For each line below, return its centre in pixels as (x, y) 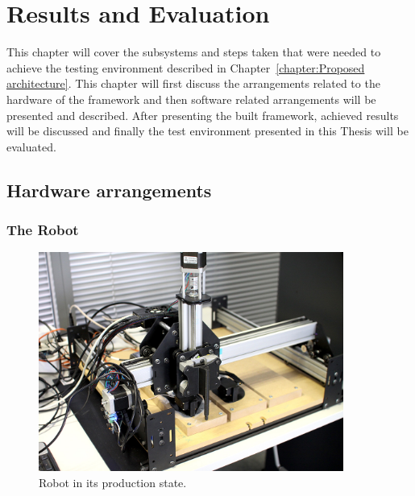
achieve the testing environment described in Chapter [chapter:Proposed (186, 67)
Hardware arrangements (109, 190)
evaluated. (31, 146)
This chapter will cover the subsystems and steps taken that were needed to (194, 52)
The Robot (43, 229)
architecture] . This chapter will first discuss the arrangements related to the (193, 83)
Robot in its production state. (113, 482)
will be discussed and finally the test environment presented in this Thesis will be (207, 131)
